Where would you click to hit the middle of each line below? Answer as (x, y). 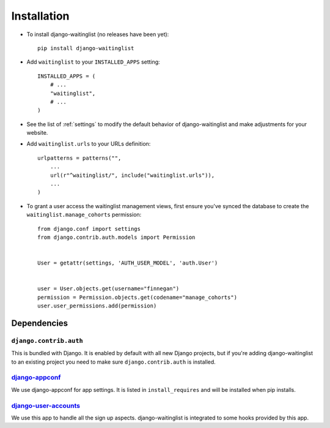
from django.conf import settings (89, 229)
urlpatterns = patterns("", (79, 158)
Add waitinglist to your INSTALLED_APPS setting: (93, 62)
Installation (40, 16)
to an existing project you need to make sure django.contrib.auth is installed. (114, 362)
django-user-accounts (46, 405)
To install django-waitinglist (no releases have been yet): (98, 34)
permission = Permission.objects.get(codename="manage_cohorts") (137, 297)
